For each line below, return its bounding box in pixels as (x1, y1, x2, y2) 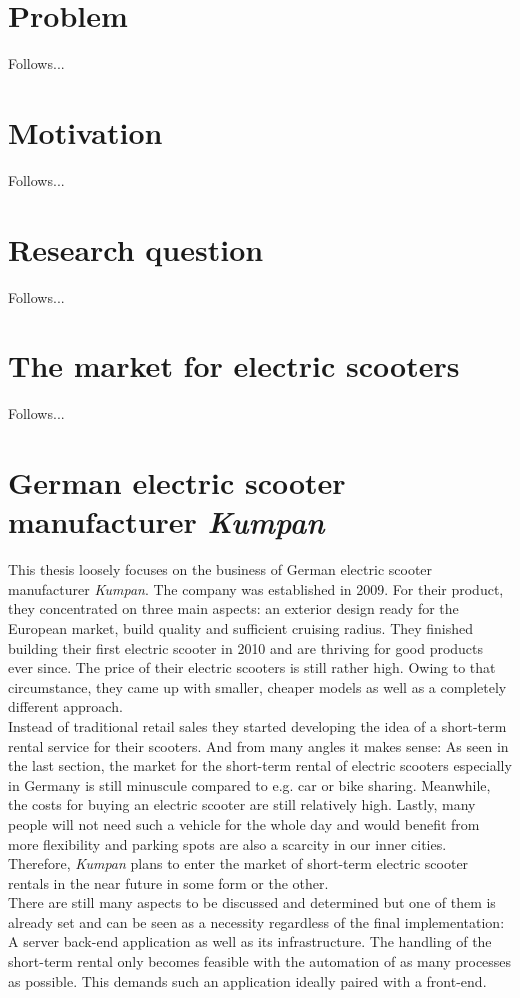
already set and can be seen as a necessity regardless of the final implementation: (8, 911, 505, 932)
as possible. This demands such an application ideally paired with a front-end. (8, 970, 487, 991)
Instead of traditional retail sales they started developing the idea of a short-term (8, 715, 507, 736)
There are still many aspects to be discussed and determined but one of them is (8, 892, 496, 913)
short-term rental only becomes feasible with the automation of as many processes (8, 951, 512, 972)
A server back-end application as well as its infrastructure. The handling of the (8, 931, 492, 952)
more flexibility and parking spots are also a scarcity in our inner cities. (8, 833, 447, 854)
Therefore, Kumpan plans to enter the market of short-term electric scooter (8, 853, 469, 874)
